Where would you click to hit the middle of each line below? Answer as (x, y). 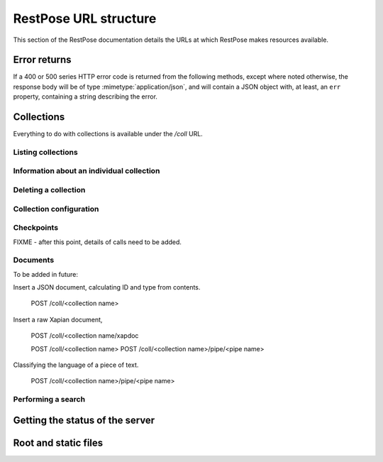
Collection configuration (56, 209)
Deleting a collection (49, 190)
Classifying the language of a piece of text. (76, 365)
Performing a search (49, 400)
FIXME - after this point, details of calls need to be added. (98, 242)
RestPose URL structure (85, 18)
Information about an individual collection (87, 171)
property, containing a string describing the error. (85, 97)
